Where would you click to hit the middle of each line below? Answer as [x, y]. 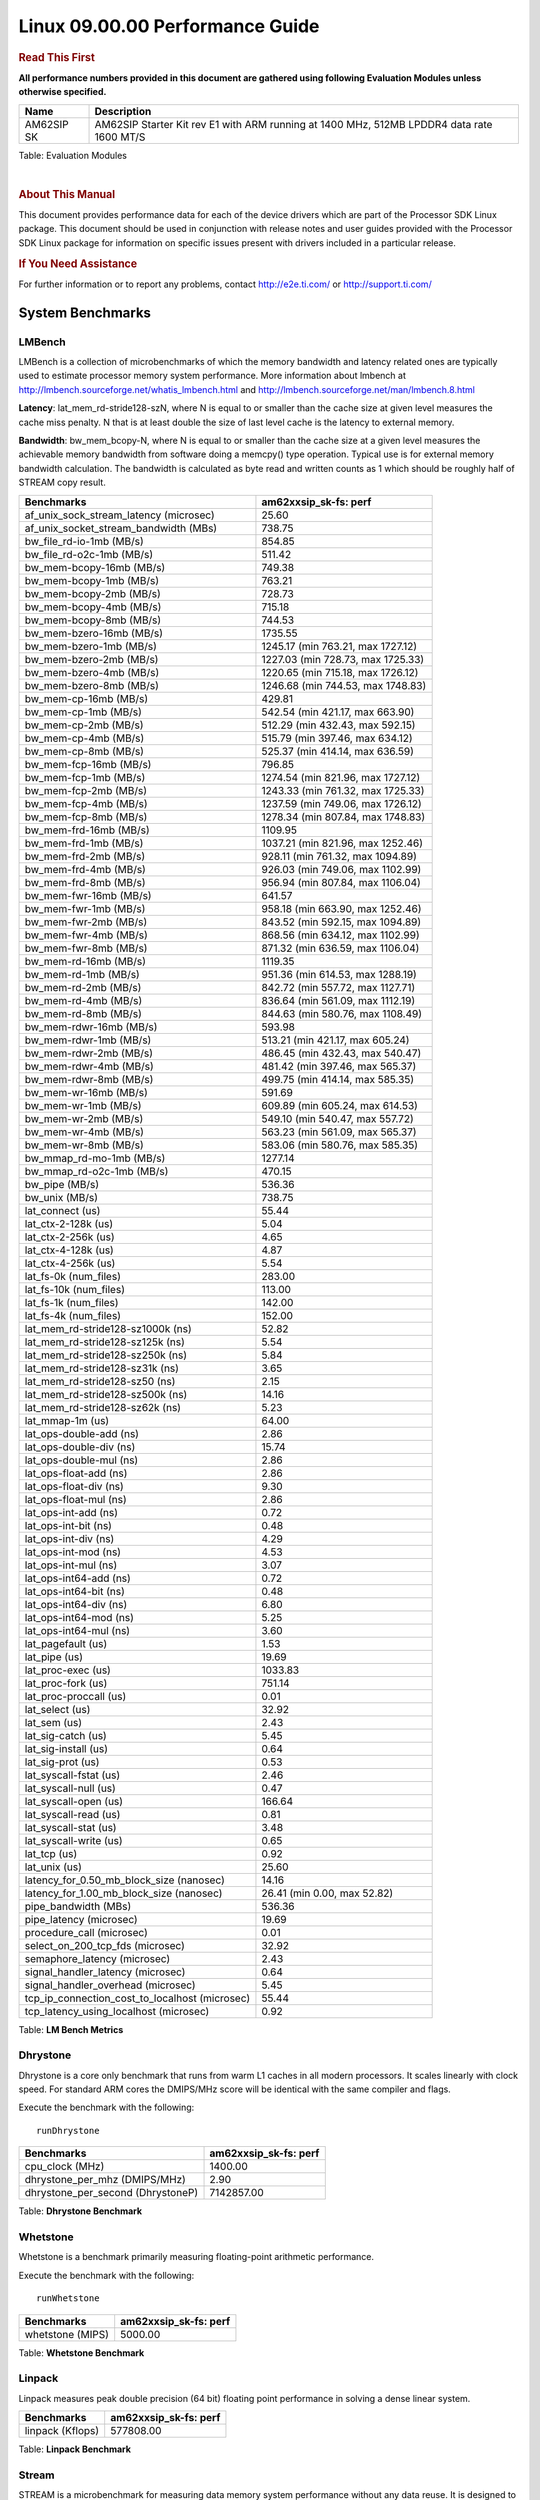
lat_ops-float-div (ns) [74, 1486]
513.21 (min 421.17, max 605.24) [335, 1040]
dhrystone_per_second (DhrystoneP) [111, 2193]
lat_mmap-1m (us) [67, 1420]
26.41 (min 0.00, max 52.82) [327, 1893]
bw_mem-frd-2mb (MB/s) [85, 856]
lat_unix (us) [53, 1867]
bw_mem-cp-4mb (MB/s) [84, 738]
